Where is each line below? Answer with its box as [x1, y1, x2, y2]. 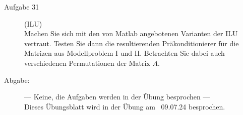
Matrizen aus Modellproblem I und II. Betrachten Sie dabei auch [24, 48, 225, 58]
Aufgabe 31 [4, 2, 39, 12]
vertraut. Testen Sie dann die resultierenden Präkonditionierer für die [24, 38, 239, 48]
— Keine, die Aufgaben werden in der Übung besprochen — [24, 91, 210, 102]
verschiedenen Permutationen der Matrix [24, 57, 150, 68]
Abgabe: [4, 74, 30, 85]
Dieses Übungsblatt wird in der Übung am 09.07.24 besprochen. [24, 101, 225, 111]
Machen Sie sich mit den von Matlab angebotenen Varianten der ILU [24, 28, 238, 39]
